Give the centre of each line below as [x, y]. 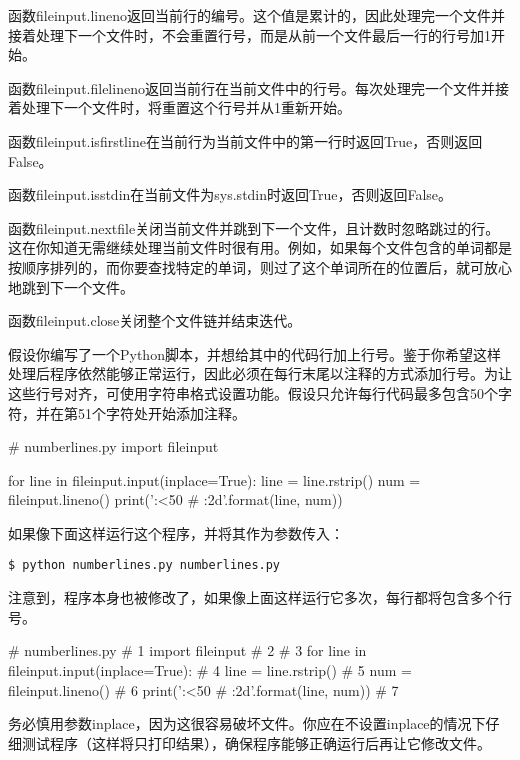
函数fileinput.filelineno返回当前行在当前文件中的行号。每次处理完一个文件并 [251, 87]
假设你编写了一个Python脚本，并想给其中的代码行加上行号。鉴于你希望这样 [254, 353]
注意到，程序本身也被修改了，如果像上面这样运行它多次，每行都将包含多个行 [260, 597]
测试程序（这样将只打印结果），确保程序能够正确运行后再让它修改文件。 [256, 742]
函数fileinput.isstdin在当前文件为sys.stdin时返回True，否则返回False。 [230, 194]
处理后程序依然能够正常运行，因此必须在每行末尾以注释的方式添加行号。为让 [260, 373]
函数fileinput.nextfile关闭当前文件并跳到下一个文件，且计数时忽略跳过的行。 [254, 227]
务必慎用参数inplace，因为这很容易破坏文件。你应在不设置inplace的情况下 [247, 723]
